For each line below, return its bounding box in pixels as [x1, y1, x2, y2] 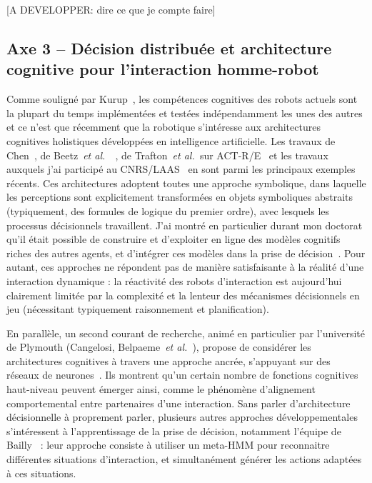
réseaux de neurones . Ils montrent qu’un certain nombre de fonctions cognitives [6, 367, 358, 382]
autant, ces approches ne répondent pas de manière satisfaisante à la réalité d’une [6, 259, 364, 274]
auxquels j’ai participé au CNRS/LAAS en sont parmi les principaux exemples [6, 161, 356, 176]
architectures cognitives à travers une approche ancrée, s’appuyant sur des [6, 353, 331, 368]
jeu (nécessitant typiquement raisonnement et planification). [6, 302, 269, 317]
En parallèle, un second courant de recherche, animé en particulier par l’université [6, 325, 365, 340]
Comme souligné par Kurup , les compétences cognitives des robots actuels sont [6, 91, 358, 106]
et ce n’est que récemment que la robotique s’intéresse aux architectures [6, 119, 321, 134]
